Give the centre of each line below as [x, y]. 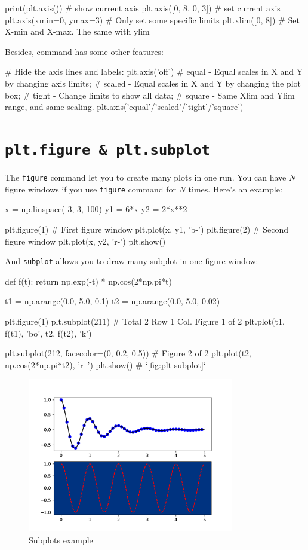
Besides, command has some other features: [84, 51]
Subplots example [61, 540]
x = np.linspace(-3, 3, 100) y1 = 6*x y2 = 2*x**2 [96, 209]
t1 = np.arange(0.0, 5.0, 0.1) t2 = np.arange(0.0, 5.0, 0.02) [113, 301]
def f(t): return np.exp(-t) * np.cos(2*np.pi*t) [88, 281]
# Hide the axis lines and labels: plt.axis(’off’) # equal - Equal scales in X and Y [154, 71]
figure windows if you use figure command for [91, 189]
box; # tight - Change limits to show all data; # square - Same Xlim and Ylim [150, 95]
